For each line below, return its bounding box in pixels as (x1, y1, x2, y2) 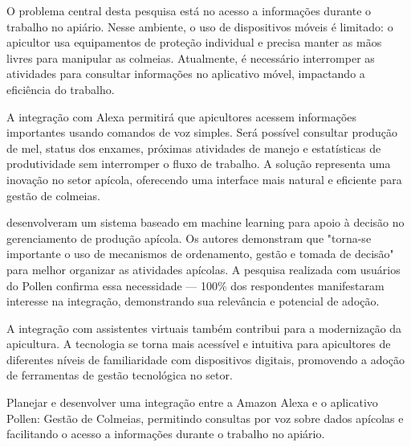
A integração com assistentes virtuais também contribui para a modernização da (6, 319, 402, 336)
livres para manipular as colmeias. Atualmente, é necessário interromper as (6, 49, 375, 66)
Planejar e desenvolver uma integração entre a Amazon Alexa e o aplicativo (6, 394, 378, 411)
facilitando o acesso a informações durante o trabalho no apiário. (6, 425, 325, 442)
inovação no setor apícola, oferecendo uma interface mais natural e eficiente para (6, 170, 402, 187)
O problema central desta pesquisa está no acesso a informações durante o (6, 2, 372, 18)
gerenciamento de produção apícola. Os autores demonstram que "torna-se (6, 229, 372, 246)
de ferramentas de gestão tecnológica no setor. (6, 367, 233, 383)
